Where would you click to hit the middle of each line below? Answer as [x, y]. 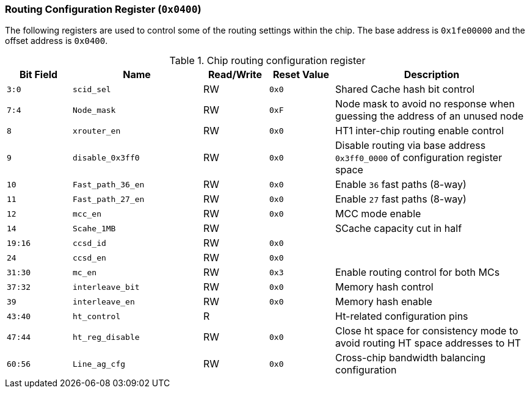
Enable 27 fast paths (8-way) [401, 199]
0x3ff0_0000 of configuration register [419, 158]
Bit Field [38, 75]
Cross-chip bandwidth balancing [410, 358]
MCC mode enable [378, 214]
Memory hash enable [384, 302]
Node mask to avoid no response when [425, 104]
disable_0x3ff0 [106, 157]
